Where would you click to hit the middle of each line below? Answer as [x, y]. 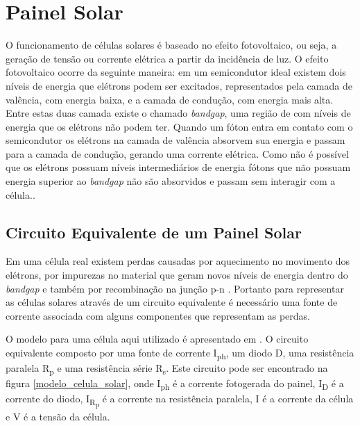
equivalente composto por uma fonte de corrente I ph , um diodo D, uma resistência [180, 353]
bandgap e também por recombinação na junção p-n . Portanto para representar [175, 288]
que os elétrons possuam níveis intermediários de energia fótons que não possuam [178, 167]
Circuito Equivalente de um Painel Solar [154, 232]
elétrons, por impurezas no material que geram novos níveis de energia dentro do [177, 275]
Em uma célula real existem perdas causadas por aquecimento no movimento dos [178, 261]
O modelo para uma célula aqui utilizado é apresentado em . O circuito [157, 339]
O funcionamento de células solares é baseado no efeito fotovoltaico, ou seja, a [171, 45]
